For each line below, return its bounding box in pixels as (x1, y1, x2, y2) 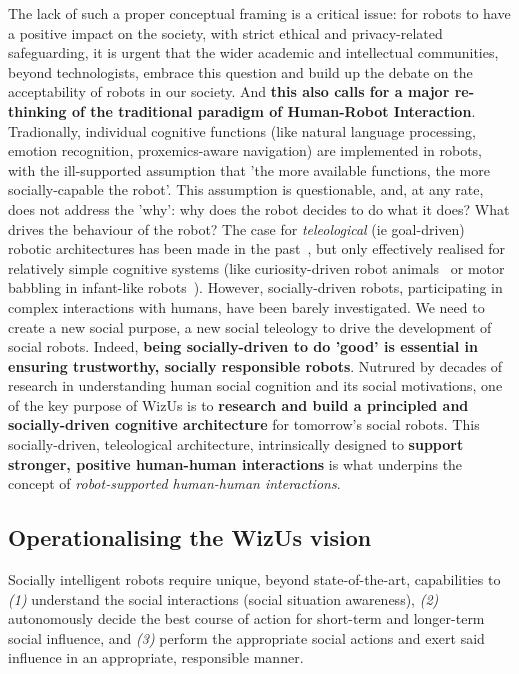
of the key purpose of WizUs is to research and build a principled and (8, 394, 469, 415)
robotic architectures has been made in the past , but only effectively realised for (8, 238, 506, 259)
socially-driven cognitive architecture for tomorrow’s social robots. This (8, 414, 480, 435)
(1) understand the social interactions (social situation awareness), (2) (8, 588, 439, 609)
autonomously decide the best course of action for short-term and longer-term (8, 608, 485, 629)
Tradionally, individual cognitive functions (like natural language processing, (8, 120, 476, 141)
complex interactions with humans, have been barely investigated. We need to (8, 296, 485, 317)
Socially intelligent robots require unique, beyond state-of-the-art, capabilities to (8, 569, 501, 590)
